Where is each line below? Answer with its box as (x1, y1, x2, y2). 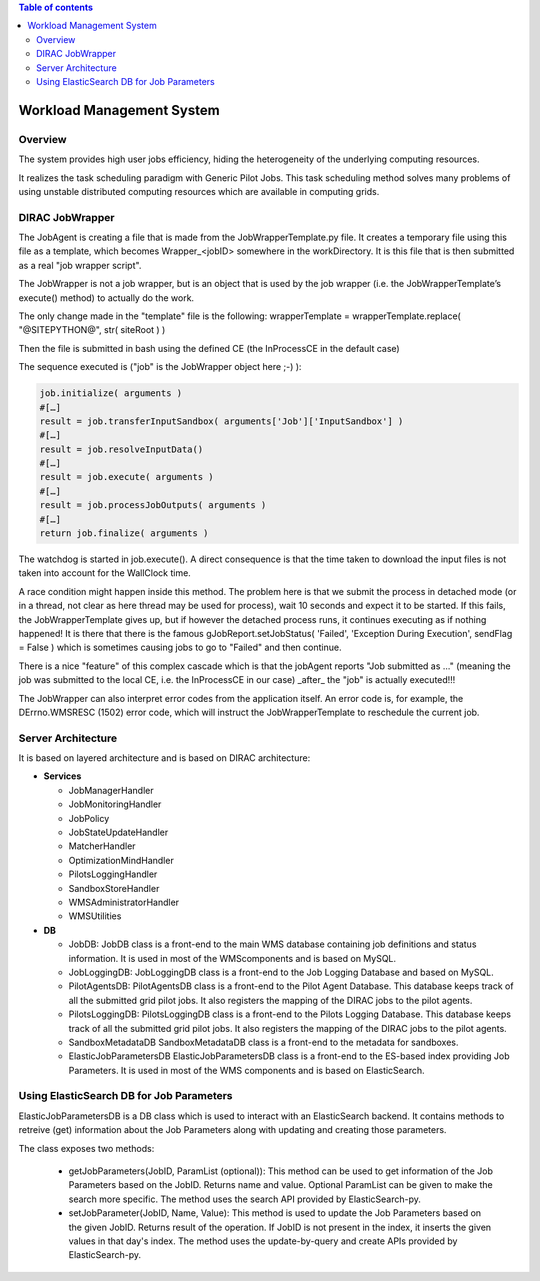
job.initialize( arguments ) (39, 388, 183, 399)
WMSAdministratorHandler (68, 896, 180, 908)
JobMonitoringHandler (68, 798, 162, 810)
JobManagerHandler (68, 784, 154, 796)
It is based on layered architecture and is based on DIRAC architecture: (18, 752, 311, 764)
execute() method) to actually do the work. (18, 291, 195, 304)
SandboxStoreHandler (68, 882, 160, 894)
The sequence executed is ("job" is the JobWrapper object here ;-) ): (18, 361, 302, 373)
